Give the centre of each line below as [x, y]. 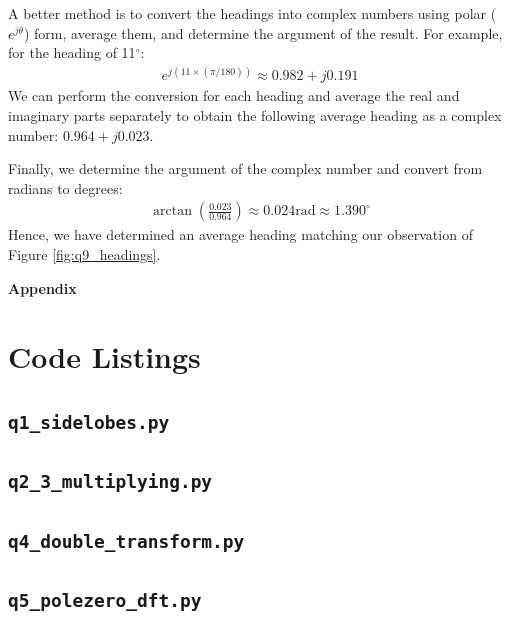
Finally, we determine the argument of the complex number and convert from [245, 168]
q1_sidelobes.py [89, 422]
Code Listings [104, 356]
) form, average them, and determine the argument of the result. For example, [263, 32]
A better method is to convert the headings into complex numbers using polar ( [252, 13]
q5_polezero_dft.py [105, 600]
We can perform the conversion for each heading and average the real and [234, 95]
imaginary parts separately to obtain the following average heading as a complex [255, 114]
